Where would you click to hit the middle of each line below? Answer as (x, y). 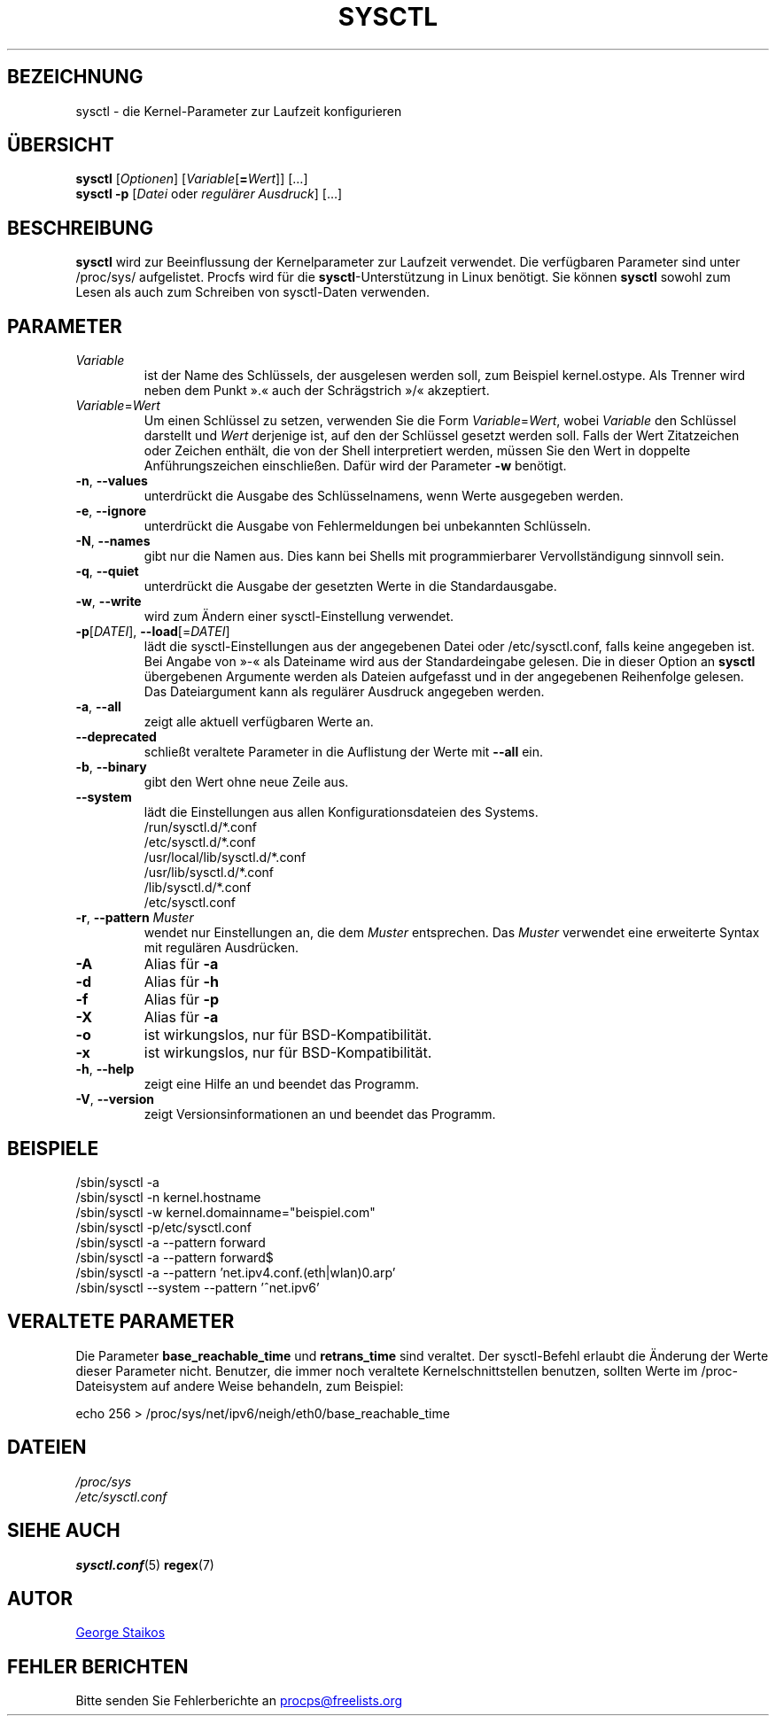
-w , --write (109, 601)
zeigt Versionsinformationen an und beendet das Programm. (320, 1114)
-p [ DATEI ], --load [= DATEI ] (153, 632)
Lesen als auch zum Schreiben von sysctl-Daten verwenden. (253, 292)
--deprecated (116, 737)
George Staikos (120, 1633)
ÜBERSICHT (61, 145)
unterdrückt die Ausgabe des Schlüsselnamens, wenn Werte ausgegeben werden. (384, 496)
